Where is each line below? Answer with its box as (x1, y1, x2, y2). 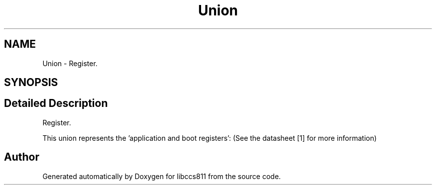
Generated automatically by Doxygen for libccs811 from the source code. (42, 172, 281, 181)
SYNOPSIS (4, 76, 58, 89)
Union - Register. (42, 59, 98, 68)
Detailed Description (4, 97, 108, 110)
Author (4, 151, 39, 164)
